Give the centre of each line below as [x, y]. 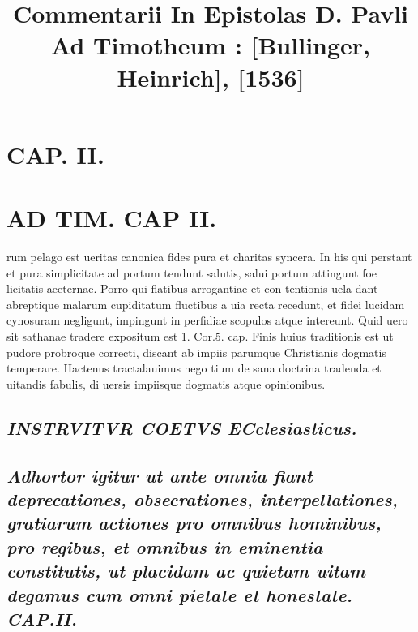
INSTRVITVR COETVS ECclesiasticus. [182, 427]
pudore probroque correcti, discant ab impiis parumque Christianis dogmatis [196, 352]
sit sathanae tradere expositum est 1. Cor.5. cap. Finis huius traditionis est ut [200, 336]
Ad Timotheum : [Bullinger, [211, 45]
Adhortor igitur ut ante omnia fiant [160, 475]
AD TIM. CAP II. [112, 218]
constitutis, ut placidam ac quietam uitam [186, 571]
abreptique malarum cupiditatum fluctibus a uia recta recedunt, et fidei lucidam [206, 304]
